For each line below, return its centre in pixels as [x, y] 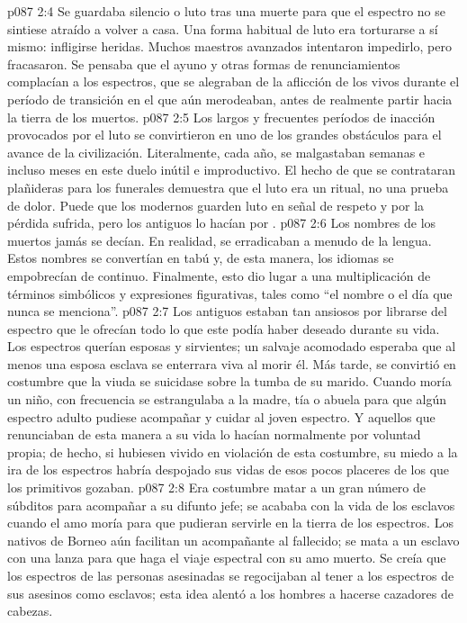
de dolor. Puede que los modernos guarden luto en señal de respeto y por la [216, 205]
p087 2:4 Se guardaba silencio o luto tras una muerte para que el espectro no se [226, 11]
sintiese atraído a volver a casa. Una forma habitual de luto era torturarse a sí [223, 28]
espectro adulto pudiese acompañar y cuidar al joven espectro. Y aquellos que [221, 416]
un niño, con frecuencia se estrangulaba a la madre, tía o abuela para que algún [227, 399]
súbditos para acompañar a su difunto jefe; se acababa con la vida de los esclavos [231, 505]
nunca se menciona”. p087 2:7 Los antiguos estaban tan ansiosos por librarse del [227, 311]
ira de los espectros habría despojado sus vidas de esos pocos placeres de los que [229, 470]
